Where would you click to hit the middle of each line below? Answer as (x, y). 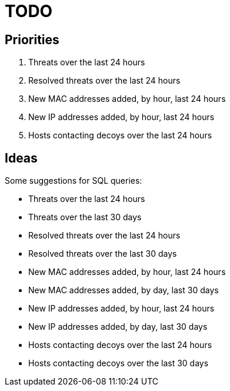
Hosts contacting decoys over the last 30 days (119, 363)
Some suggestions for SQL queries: (74, 181)
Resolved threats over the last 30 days (103, 254)
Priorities (32, 39)
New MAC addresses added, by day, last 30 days (124, 290)
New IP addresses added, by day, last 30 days (118, 327)
